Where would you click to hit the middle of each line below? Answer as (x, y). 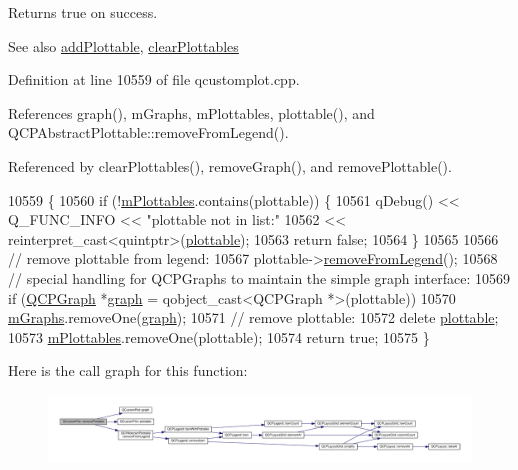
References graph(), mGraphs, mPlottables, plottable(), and (191, 112)
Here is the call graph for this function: (128, 370)
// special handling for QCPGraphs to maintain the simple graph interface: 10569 (259, 277)
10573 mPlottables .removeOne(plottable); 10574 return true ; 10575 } (219, 336)
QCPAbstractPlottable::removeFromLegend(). (148, 132)
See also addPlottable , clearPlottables (123, 45)
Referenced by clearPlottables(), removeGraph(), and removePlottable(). (230, 165)
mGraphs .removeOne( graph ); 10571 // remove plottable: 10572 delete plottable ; (253, 317)
